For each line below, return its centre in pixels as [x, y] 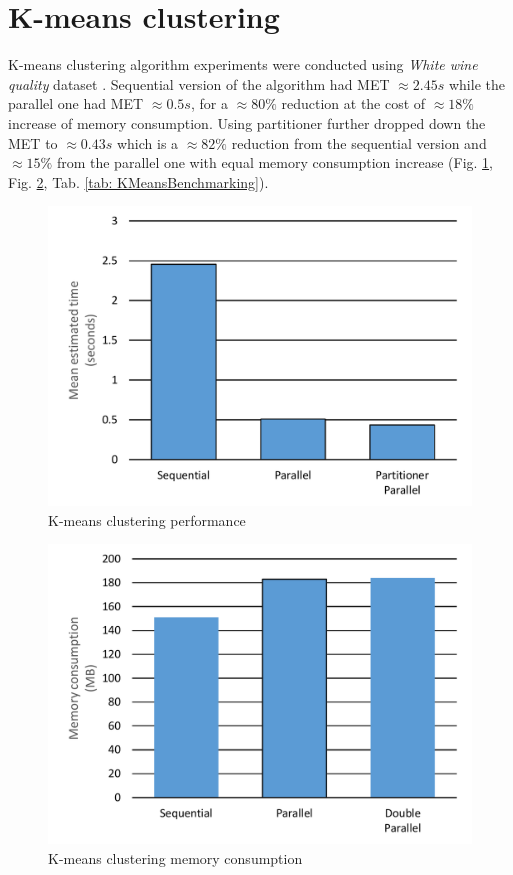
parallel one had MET [76, 103]
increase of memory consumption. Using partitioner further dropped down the [247, 122]
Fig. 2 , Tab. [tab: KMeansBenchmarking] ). [138, 181]
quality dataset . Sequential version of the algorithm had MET [199, 83]
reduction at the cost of [353, 103]
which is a [147, 142]
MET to [33, 142]
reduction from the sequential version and [359, 142]
